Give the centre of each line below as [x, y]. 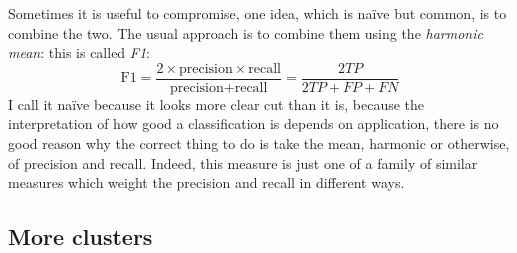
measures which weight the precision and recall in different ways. [206, 182]
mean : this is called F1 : [79, 52]
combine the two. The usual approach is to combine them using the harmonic [245, 32]
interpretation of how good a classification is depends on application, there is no [253, 123]
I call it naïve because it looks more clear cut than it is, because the [216, 103]
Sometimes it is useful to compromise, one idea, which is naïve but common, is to [257, 13]
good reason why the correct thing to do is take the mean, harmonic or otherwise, [259, 143]
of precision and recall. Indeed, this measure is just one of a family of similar [243, 162]
